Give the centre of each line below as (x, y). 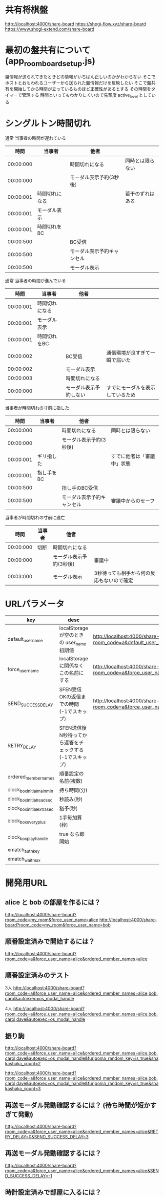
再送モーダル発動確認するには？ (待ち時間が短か (78, 1105)
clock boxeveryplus (27, 821)
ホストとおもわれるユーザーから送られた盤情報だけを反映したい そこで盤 (78, 83)
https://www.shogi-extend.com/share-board (50, 29)
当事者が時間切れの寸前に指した (37, 408)
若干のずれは (140, 194)
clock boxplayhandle (28, 838)
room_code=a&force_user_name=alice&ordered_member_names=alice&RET (82, 1132)
